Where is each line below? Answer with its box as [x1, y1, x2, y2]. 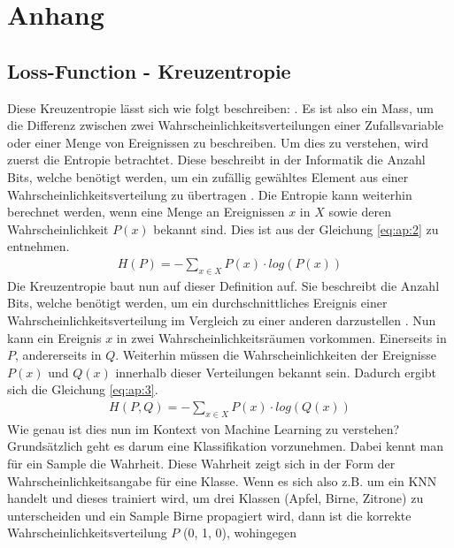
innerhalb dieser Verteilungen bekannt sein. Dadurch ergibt [115, 362, 437, 381]
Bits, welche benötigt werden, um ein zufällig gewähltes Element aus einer [7, 167, 409, 186]
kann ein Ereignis [7, 328, 102, 346]
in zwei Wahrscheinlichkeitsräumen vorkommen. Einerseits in [116, 328, 447, 346]
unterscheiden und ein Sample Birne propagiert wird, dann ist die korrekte [7, 506, 412, 524]
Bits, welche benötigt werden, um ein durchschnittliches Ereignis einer [7, 293, 388, 312]
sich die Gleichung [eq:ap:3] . [7, 380, 158, 399]
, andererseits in [15, 346, 102, 364]
